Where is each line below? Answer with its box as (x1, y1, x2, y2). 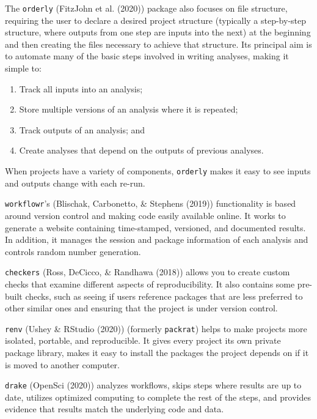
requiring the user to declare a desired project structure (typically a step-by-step (5, 13, 307, 26)
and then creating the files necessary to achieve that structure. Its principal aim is (5, 37, 312, 50)
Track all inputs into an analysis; (19, 82, 143, 95)
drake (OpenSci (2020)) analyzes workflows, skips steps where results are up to (5, 379, 302, 391)
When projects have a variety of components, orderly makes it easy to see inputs (5, 165, 311, 177)
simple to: (5, 62, 42, 75)
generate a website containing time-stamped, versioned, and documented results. (5, 221, 306, 234)
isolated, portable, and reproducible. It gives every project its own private (5, 334, 281, 347)
